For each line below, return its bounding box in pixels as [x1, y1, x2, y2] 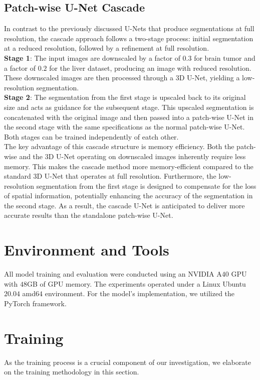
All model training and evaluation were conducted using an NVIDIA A [4, 269, 222, 279]
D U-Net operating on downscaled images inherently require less [48, 151, 246, 161]
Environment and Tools [4, 239, 169, 260]
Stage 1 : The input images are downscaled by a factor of [4, 52, 180, 63]
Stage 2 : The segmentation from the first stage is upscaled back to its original [4, 92, 246, 102]
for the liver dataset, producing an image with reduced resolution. [49, 62, 251, 73]
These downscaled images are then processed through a [4, 72, 174, 83]
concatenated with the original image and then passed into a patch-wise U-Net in [4, 111, 254, 122]
